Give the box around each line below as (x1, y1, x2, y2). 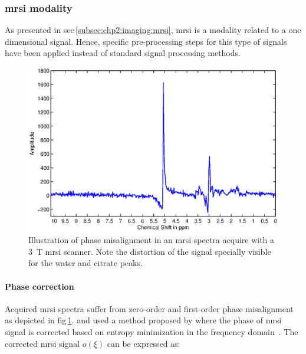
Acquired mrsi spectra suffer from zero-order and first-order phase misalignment (5, 302, 294, 314)
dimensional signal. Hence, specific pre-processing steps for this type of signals (5, 35, 287, 47)
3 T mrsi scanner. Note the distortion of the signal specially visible (28, 245, 271, 257)
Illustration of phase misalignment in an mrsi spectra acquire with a (28, 234, 275, 246)
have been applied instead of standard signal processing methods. (5, 47, 241, 59)
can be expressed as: (107, 337, 180, 349)
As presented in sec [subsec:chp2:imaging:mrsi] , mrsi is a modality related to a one (5, 24, 301, 36)
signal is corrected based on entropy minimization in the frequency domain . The (5, 326, 298, 338)
